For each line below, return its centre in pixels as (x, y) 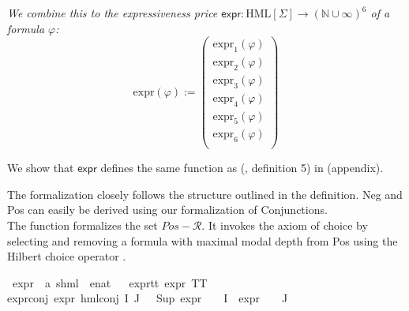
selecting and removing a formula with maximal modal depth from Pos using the (203, 240)
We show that (41, 168)
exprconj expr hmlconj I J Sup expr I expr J (148, 298)
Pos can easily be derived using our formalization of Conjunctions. (167, 210)
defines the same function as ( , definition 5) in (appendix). (242, 168)
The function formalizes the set (83, 225)
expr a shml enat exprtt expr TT (110, 282)
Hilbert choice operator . (67, 256)
